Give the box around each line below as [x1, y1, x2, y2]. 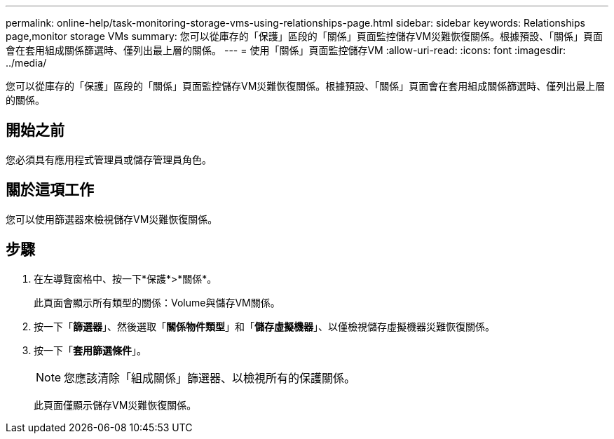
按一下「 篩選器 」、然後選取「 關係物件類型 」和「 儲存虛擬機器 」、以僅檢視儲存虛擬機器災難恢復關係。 [34, 320, 495, 332]
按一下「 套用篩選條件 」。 [34, 344, 146, 356]
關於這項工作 [6, 181, 94, 199]
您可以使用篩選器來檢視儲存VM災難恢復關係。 [6, 212, 218, 225]
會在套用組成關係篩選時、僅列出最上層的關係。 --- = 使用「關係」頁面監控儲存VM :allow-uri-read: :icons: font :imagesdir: [6, 44, 566, 56]
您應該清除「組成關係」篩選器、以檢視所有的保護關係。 [64, 370, 356, 385]
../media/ [6, 57, 47, 69]
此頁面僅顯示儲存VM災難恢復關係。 [34, 398, 197, 411]
